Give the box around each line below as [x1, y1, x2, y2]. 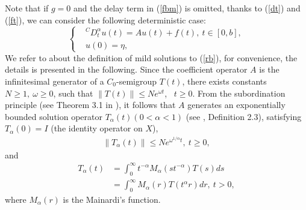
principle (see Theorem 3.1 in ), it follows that [5, 98, 176, 111]
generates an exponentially [187, 98, 286, 111]
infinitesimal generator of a [5, 75, 104, 88]
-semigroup [116, 75, 157, 88]
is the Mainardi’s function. [63, 193, 161, 205]
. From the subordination [192, 86, 286, 99]
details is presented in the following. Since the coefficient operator [5, 63, 248, 76]
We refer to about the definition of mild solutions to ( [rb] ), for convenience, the [5, 51, 298, 64]
